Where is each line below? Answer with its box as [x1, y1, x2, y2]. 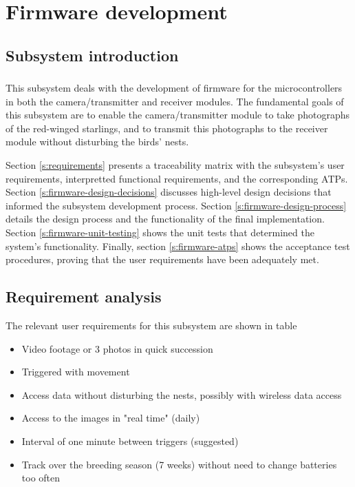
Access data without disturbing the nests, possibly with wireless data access [21, 387, 342, 402]
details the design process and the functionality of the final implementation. [6, 211, 325, 226]
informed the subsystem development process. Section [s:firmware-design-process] [6, 198, 347, 212]
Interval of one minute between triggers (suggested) [21, 433, 239, 448]
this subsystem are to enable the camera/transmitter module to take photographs [6, 107, 349, 122]
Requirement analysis [6, 286, 162, 307]
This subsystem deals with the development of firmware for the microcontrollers [6, 81, 343, 95]
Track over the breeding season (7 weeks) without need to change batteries [21, 457, 337, 471]
